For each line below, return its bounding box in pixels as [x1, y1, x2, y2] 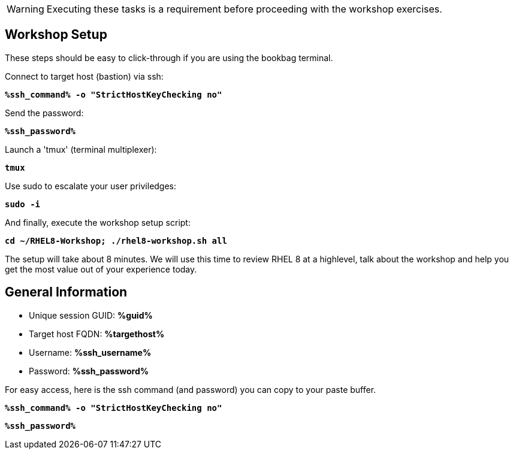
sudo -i [5, 199, 41, 209]
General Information [5, 284, 128, 300]
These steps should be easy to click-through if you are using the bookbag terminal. [5, 52, 333, 63]
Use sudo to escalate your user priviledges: [5, 180, 177, 191]
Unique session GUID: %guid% [29, 310, 153, 320]
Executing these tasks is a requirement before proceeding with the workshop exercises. [46, 3, 442, 15]
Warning [7, 3, 44, 15]
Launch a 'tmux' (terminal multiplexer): [5, 144, 157, 155]
